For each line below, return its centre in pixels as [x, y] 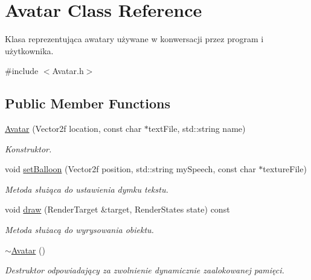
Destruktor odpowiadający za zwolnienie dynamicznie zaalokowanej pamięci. [145, 270]
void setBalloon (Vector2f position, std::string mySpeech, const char [130, 169]
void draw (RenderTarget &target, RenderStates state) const [117, 209]
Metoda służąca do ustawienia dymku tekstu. [87, 189]
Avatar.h [68, 71]
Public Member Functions [88, 103]
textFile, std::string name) [197, 129]
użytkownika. [29, 50]
